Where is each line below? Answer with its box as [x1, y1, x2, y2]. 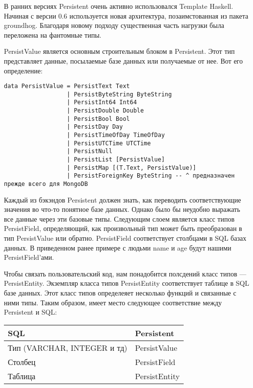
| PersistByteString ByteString [66, 91, 172, 98]
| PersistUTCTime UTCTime [66, 139, 151, 147]
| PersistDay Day [66, 123, 123, 131]
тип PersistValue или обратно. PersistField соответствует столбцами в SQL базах [4, 233, 247, 243]
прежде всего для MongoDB [4, 181, 88, 188]
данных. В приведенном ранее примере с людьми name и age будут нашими [4, 242, 232, 252]
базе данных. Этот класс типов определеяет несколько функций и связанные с [4, 288, 236, 298]
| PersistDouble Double [66, 107, 144, 114]
